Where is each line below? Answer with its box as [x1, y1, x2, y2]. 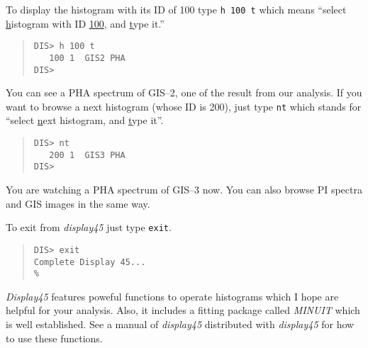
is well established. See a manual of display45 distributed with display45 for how [6, 317, 355, 332]
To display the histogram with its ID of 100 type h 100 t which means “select [6, 2, 347, 16]
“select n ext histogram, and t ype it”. [6, 113, 164, 128]
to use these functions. [6, 330, 103, 345]
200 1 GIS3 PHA [49, 150, 126, 160]
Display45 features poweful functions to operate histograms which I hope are [6, 288, 339, 303]
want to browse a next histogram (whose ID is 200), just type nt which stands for [6, 99, 362, 113]
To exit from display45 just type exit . [6, 220, 172, 235]
